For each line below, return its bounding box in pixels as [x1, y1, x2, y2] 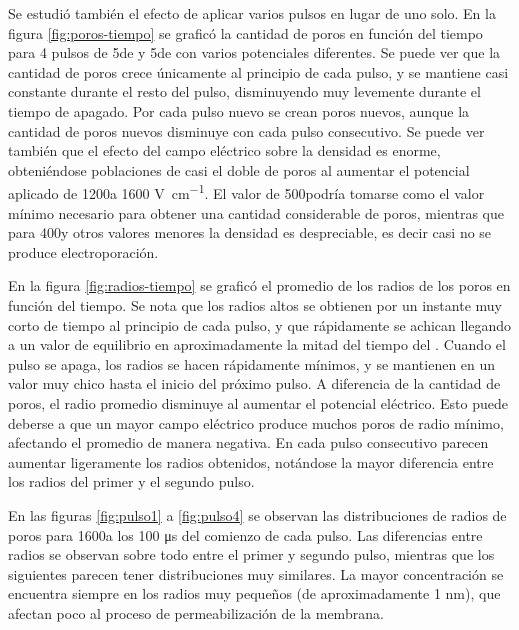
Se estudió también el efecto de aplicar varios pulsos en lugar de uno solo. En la [8, 3, 496, 23]
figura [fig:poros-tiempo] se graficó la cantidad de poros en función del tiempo [8, 22, 483, 43]
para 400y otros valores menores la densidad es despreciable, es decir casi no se [8, 222, 492, 243]
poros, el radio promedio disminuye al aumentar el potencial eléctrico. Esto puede [8, 392, 508, 413]
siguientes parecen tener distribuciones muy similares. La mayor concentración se [8, 563, 504, 584]
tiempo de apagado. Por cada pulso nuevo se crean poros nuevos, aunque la [8, 100, 470, 121]
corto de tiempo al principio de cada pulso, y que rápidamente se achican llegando [8, 314, 512, 335]
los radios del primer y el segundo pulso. [8, 471, 255, 492]
